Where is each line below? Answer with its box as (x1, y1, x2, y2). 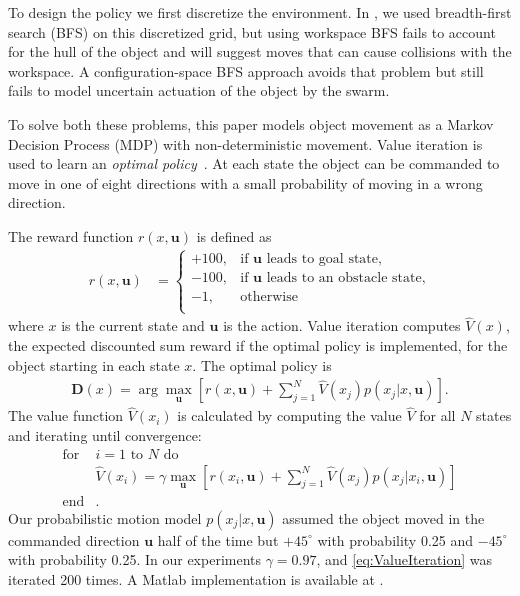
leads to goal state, (266, 251, 382, 266)
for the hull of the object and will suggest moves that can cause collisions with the (8, 41, 512, 62)
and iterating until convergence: (8, 425, 202, 446)
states (476, 405, 512, 426)
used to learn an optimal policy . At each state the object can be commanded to (8, 153, 500, 174)
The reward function (8, 225, 134, 246)
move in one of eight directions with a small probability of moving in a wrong (8, 172, 483, 193)
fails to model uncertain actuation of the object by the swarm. (8, 80, 390, 101)
